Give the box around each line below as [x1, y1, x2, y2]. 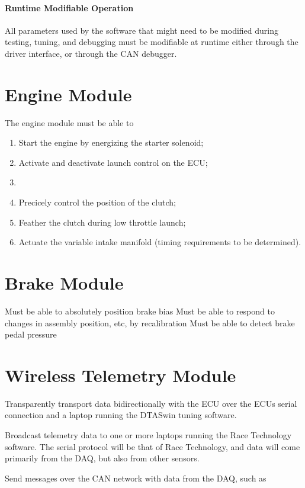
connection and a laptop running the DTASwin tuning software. [5, 409, 237, 421]
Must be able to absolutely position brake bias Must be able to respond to [5, 304, 275, 317]
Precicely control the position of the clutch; [18, 196, 176, 208]
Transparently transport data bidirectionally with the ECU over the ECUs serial [5, 397, 297, 409]
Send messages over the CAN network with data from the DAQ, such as [5, 471, 267, 484]
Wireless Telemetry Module [5, 362, 236, 387]
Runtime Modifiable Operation [5, 1, 134, 14]
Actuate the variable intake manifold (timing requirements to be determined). [18, 236, 301, 248]
